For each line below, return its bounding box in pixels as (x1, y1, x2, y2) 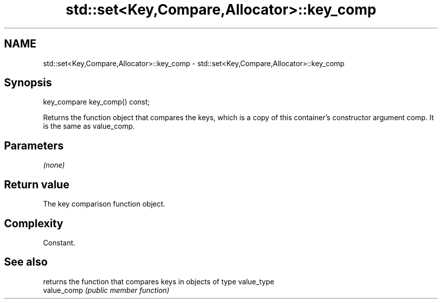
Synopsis (4, 76, 52, 89)
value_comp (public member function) (43, 285, 170, 294)
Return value (4, 178, 70, 191)
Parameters (4, 139, 64, 152)
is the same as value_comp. (43, 122, 135, 131)
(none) (43, 161, 65, 170)
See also (4, 256, 48, 269)
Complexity (4, 217, 64, 230)
